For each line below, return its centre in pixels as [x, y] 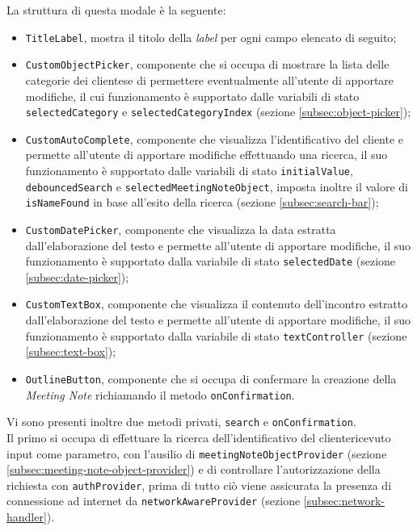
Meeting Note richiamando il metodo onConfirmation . [160, 394]
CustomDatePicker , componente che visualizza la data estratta [181, 229]
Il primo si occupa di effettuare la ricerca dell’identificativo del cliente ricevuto [199, 437]
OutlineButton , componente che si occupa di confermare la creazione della [211, 378]
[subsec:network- [344, 501]
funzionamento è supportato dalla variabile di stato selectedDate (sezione [211, 261]
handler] [27, 517]
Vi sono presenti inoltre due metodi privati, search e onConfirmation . [181, 422]
